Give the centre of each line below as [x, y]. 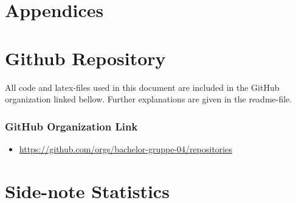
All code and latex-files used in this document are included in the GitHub [142, 87]
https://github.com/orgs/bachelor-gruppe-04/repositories [126, 148]
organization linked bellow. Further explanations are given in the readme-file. [149, 99]
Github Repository [85, 58]
